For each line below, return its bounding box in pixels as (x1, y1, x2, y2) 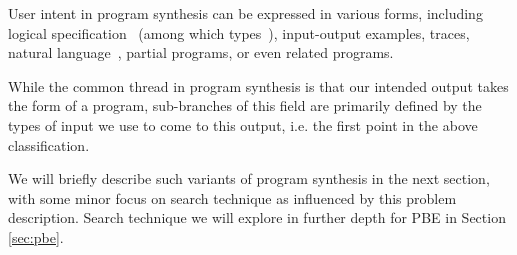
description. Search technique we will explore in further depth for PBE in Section (8, 207, 506, 228)
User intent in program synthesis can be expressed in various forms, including (8, 3, 483, 23)
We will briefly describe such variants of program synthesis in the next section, (8, 168, 490, 189)
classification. (8, 134, 90, 155)
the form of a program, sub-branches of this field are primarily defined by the (8, 95, 482, 116)
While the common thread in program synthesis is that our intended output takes (8, 75, 509, 96)
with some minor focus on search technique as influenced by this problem (8, 187, 457, 208)
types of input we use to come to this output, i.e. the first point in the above (8, 114, 478, 135)
